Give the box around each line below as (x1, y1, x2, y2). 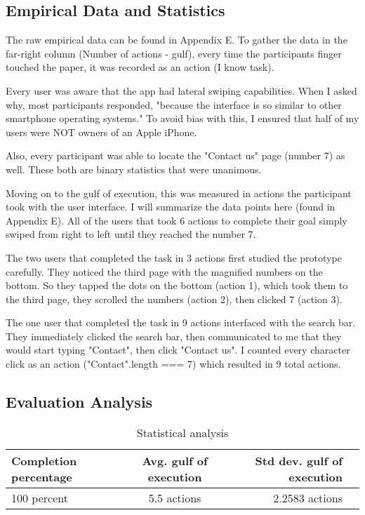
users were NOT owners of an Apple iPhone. (6, 124, 197, 139)
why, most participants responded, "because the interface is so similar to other (6, 97, 342, 112)
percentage (11, 468, 72, 485)
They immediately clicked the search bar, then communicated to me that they (6, 328, 342, 343)
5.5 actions (148, 489, 201, 506)
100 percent (11, 489, 68, 506)
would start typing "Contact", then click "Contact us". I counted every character (6, 342, 350, 357)
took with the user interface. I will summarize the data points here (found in (6, 199, 336, 214)
